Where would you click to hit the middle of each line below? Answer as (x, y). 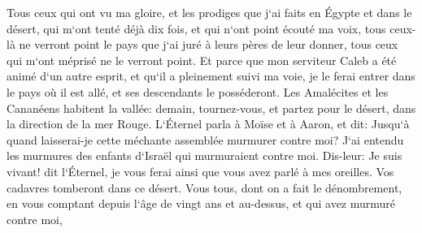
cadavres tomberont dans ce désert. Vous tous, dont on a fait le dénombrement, (204, 187)
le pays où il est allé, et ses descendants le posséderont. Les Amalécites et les (198, 91)
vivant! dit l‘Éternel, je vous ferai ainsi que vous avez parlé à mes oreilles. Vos (200, 171)
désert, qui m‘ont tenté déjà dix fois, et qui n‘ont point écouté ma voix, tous (196, 28)
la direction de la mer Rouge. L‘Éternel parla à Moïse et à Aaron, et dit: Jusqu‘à (208, 124)
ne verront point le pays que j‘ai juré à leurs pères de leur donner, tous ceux (209, 44)
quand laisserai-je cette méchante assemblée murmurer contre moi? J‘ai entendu (205, 139)
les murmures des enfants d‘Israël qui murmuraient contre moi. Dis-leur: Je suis (204, 155)
